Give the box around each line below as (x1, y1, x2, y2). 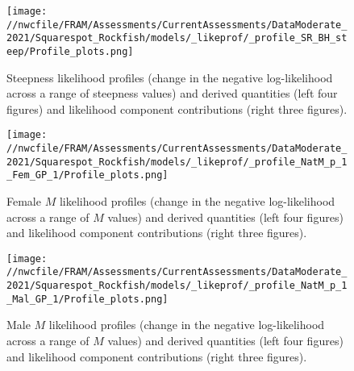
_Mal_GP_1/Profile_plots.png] (6, 293, 169, 305)
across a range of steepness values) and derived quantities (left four (6, 85, 338, 102)
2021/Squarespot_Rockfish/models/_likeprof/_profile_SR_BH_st (6, 32, 348, 44)
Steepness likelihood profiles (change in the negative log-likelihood (6, 69, 333, 85)
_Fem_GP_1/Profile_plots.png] (6, 169, 169, 181)
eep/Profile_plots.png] (6, 45, 134, 57)
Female (6, 193, 41, 210)
